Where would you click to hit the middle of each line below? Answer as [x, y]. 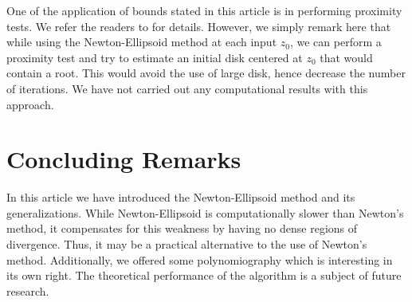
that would [346, 57]
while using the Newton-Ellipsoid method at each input [142, 42]
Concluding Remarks [124, 159]
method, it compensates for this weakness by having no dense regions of [182, 228]
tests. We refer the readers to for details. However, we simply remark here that [199, 26]
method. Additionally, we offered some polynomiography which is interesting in [200, 259]
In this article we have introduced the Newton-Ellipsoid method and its [181, 197]
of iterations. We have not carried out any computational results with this [187, 88]
